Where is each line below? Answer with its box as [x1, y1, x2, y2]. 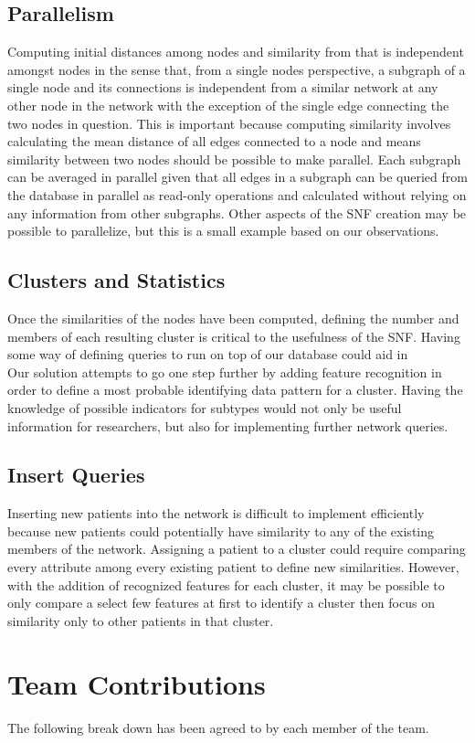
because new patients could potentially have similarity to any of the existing [7, 521, 435, 540]
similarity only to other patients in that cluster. [7, 610, 274, 630]
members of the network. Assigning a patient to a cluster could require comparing [7, 539, 466, 558]
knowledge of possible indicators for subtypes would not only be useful [7, 398, 402, 417]
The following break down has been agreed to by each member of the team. [7, 717, 429, 737]
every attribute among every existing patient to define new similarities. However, [7, 557, 459, 577]
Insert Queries [7, 461, 145, 489]
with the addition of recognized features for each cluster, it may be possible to [7, 575, 445, 594]
